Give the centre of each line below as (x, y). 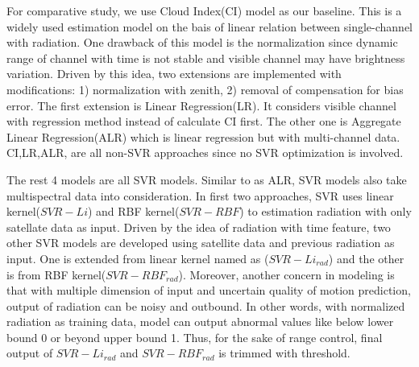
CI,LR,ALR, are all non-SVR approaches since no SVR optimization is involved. (205, 153)
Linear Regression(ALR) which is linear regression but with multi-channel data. (203, 136)
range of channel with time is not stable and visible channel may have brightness (206, 58)
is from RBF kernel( (56, 274)
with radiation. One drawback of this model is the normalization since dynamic (202, 42)
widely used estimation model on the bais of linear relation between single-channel (209, 26)
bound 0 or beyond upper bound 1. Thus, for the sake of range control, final (195, 337)
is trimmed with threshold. (284, 353)
